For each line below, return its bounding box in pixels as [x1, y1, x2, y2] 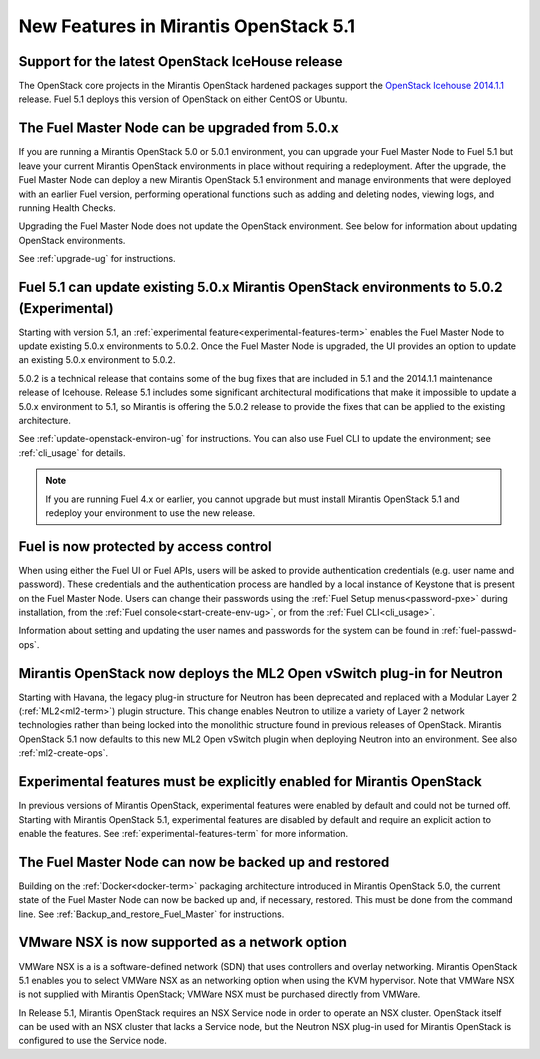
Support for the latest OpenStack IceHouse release [18, 53, 344, 70]
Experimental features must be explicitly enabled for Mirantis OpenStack [18, 773, 482, 790]
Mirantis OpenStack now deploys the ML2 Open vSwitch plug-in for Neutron [18, 665, 504, 682]
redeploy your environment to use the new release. [45, 506, 256, 519]
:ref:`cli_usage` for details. [18, 446, 126, 459]
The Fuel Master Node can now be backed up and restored [18, 853, 390, 870]
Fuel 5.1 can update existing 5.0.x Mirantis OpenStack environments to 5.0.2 [18, 278, 503, 295]
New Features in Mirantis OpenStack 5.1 [18, 15, 355, 37]
